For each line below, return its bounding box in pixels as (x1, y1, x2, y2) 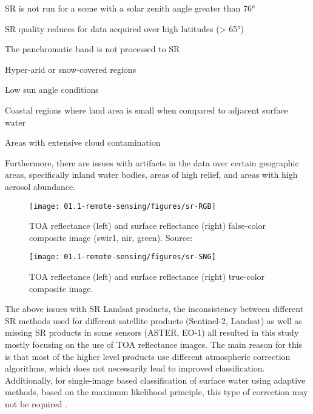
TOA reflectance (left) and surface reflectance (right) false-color (29, 219, 266, 232)
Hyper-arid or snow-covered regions (5, 63, 136, 75)
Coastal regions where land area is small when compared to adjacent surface (5, 103, 288, 116)
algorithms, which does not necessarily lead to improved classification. (5, 362, 265, 375)
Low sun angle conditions (5, 83, 99, 96)
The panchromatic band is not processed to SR (5, 42, 180, 55)
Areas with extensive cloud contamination (5, 136, 161, 149)
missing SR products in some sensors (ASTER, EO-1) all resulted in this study (5, 326, 299, 339)
